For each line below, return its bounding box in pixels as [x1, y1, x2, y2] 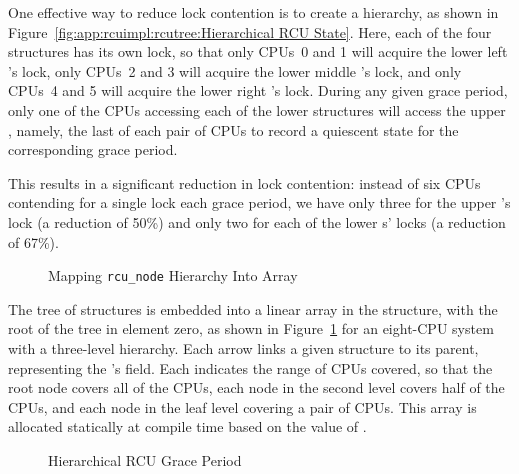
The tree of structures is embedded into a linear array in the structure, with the [8, 298, 498, 319]
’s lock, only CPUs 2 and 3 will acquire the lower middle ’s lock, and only [8, 60, 462, 81]
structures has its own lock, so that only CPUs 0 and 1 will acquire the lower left [8, 41, 508, 62]
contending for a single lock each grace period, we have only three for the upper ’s [8, 192, 511, 213]
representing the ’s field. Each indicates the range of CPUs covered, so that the [8, 357, 493, 378]
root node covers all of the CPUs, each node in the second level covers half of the [8, 377, 505, 398]
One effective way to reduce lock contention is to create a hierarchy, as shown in [8, 2, 499, 22]
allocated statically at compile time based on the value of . [8, 416, 367, 437]
